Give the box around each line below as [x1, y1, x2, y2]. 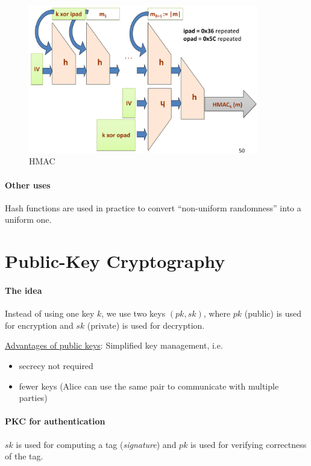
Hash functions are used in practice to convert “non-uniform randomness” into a [5, 201, 301, 214]
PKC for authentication [5, 415, 105, 427]
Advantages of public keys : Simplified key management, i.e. [5, 339, 223, 352]
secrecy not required [19, 359, 93, 371]
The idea [5, 284, 42, 296]
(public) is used [244, 307, 302, 320]
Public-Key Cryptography [5, 249, 225, 273]
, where [203, 307, 231, 320]
